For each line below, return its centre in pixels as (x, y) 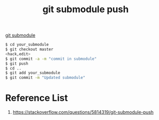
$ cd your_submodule (27, 45)
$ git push (17, 64)
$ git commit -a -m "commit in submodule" (51, 59)
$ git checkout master (29, 49)
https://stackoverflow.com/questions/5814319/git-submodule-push (83, 112)
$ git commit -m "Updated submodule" (45, 78)
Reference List (36, 98)
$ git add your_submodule (33, 73)
